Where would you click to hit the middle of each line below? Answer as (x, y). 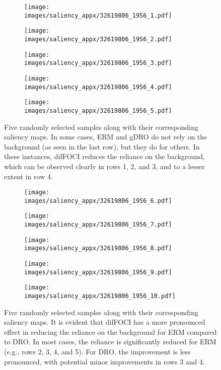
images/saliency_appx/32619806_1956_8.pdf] (98, 248)
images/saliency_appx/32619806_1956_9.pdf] (98, 272)
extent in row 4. (28, 176)
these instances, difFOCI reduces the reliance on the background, (104, 156)
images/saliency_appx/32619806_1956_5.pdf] (98, 110)
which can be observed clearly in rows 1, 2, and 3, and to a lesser (104, 166)
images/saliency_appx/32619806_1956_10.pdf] (100, 296)
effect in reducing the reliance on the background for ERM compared (111, 331)
